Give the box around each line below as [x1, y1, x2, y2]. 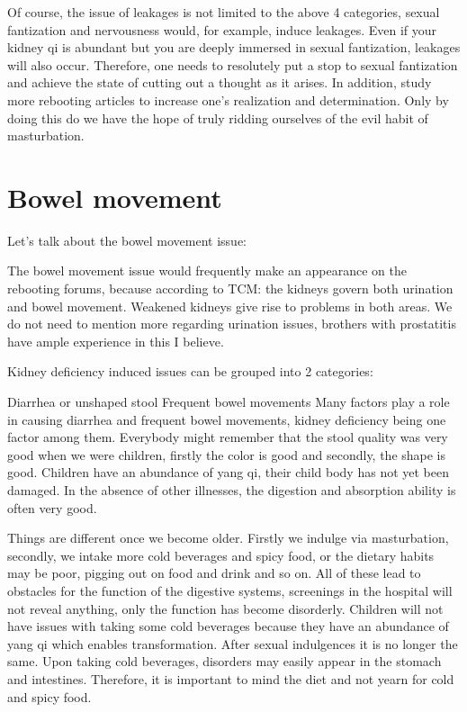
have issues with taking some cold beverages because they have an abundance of [7, 617, 449, 635]
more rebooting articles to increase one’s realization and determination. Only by [7, 90, 449, 109]
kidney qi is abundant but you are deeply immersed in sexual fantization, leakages [7, 38, 461, 57]
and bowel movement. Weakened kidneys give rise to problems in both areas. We [7, 296, 453, 315]
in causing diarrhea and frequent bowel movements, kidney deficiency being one [7, 410, 446, 428]
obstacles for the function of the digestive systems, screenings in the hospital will [7, 581, 453, 599]
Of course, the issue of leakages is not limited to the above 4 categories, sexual [7, 3, 440, 21]
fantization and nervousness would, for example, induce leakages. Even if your [7, 20, 437, 39]
